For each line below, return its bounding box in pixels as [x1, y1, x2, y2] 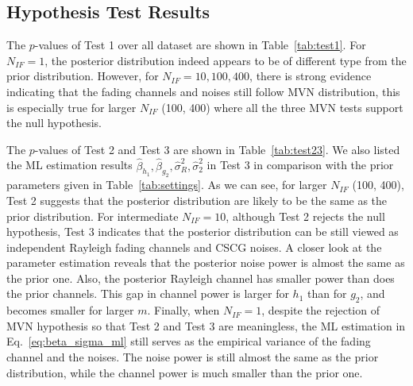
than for [307, 285, 347, 302]
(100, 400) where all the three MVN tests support [161, 98, 403, 115]
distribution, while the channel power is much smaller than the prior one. [6, 364, 363, 380]
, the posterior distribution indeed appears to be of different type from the [44, 52, 407, 68]
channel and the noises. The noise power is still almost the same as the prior [6, 349, 379, 365]
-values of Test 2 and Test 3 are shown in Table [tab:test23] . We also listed [34, 141, 400, 157]
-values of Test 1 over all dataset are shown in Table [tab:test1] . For [34, 37, 366, 53]
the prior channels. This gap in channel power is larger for [6, 285, 289, 302]
